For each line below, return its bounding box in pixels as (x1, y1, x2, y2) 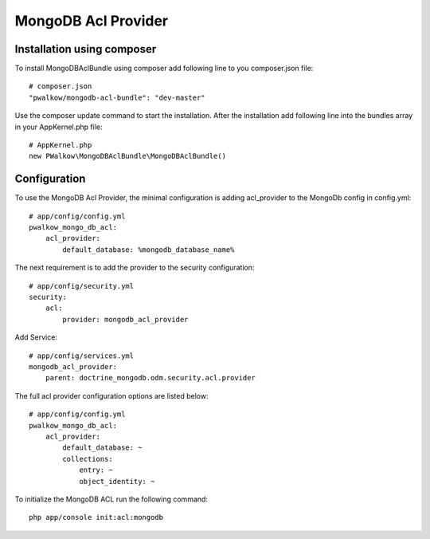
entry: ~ (79, 466, 113, 474)
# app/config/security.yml (29, 281, 135, 290)
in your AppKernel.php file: (14, 122, 103, 132)
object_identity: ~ (79, 477, 155, 486)
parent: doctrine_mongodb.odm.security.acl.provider (45, 373, 256, 383)
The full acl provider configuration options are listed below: (14, 391, 209, 400)
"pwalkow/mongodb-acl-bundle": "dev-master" (29, 92, 206, 102)
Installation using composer (14, 42, 157, 56)
